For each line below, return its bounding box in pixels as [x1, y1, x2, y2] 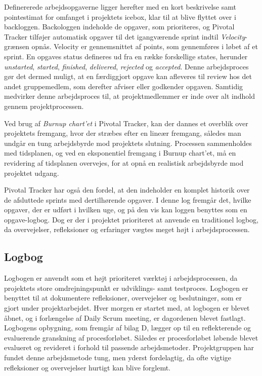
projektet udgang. [4, 167, 59, 178]
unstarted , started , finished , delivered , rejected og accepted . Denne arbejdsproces [4, 61, 249, 71]
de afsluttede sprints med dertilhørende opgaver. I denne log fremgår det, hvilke [4, 194, 251, 205]
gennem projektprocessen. [4, 100, 84, 111]
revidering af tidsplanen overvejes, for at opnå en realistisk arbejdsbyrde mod [4, 157, 244, 168]
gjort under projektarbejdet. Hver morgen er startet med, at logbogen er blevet [4, 303, 250, 313]
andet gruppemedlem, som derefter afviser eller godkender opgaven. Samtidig [4, 81, 243, 91]
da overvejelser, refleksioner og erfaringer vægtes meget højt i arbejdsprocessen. [4, 224, 250, 235]
